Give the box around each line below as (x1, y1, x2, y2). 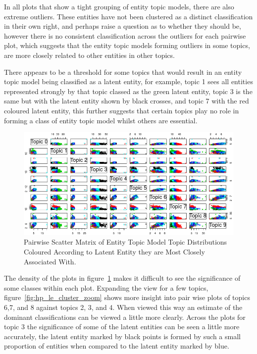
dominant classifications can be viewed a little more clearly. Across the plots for (4, 311, 246, 322)
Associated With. (24, 256, 76, 266)
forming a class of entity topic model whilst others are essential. (4, 115, 198, 125)
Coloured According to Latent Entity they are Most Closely (24, 247, 205, 257)
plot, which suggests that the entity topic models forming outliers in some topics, (4, 40, 250, 51)
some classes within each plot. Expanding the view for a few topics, (4, 282, 208, 293)
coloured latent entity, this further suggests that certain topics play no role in (4, 105, 239, 115)
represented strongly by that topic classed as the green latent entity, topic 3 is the (4, 86, 253, 96)
